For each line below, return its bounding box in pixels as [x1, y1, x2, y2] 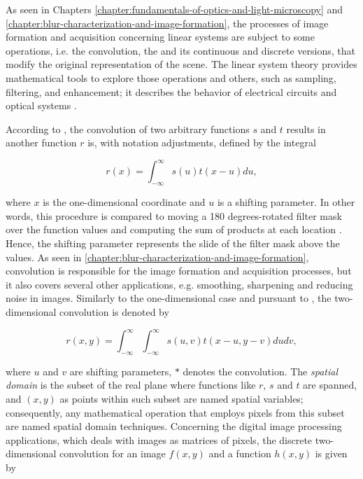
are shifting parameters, [69, 363, 172, 378]
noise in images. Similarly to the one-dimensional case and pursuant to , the [6, 291, 332, 305]
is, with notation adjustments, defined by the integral [87, 135, 316, 150]
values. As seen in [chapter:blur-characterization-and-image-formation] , [6, 249, 309, 264]
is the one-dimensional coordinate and [43, 195, 206, 209]
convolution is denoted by [59, 304, 169, 319]
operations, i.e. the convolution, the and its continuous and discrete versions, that [6, 43, 355, 57]
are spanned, [303, 377, 357, 392]
